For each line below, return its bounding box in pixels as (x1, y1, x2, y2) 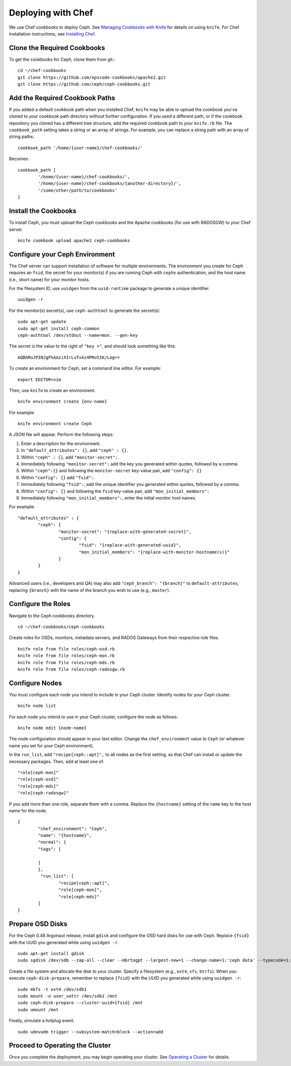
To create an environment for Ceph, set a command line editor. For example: (9, 365, 162, 371)
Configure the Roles (9, 600, 71, 608)
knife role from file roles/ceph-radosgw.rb (17, 666, 126, 672)
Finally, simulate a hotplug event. (9, 1018, 75, 1024)
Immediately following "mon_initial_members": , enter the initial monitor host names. (21, 495, 196, 500)
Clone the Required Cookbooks (9, 44, 105, 52)
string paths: (9, 134, 34, 139)
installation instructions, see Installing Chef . (9, 31, 96, 36)
